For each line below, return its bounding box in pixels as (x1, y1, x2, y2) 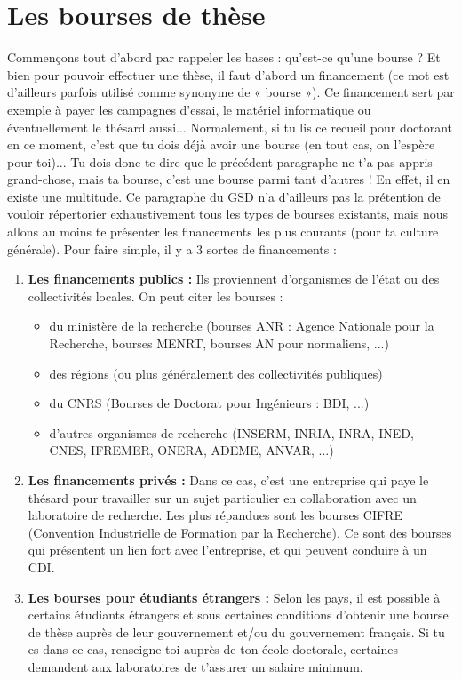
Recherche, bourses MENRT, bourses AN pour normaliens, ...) (49, 334, 389, 353)
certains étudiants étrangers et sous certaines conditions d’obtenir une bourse (28, 605, 449, 624)
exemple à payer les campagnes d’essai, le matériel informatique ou (7, 100, 371, 118)
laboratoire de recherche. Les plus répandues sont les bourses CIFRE (28, 506, 402, 524)
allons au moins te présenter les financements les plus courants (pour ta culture (7, 222, 439, 241)
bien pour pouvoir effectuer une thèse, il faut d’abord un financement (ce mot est (7, 65, 450, 84)
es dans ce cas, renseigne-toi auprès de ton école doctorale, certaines (28, 640, 399, 659)
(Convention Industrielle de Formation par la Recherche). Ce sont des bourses (28, 523, 452, 541)
